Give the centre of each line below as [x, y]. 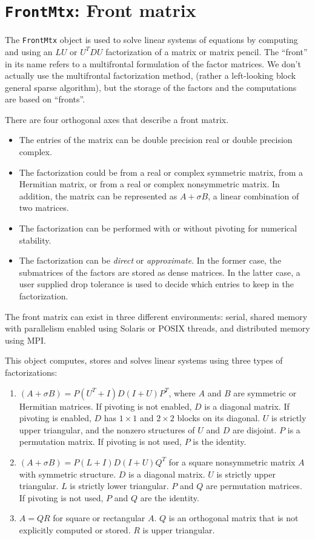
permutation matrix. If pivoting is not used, [101, 442]
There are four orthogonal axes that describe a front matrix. [117, 119]
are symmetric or [265, 392]
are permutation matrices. [254, 486]
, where [182, 392]
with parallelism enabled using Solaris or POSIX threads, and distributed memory [157, 328]
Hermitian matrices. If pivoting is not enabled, [105, 406]
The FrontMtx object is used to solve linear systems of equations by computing [151, 40]
